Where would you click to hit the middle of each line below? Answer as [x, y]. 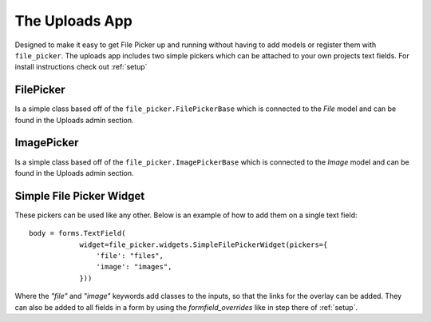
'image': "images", [134, 267]
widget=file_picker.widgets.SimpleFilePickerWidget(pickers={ [204, 244]
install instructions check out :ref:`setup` [81, 67]
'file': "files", [130, 256]
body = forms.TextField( [77, 233]
